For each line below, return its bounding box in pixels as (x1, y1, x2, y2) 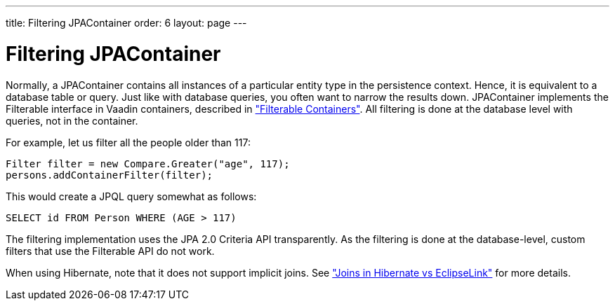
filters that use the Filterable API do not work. (6, 244, 215, 257)
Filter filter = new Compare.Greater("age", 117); (6, 158, 290, 169)
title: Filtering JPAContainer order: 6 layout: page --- (6, 17, 247, 29)
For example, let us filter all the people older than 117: (6, 136, 251, 148)
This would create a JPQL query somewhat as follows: (6, 190, 257, 202)
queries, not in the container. (6, 114, 138, 127)
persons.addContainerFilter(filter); (6, 169, 213, 181)
